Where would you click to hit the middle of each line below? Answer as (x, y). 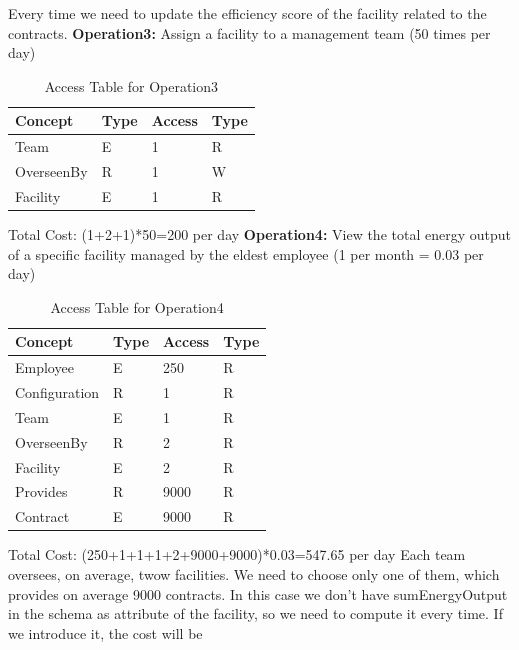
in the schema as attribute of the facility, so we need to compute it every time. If (255, 613)
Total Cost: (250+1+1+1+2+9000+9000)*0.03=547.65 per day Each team (237, 554)
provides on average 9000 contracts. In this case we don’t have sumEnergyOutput (258, 593)
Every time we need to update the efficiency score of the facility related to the (247, 13)
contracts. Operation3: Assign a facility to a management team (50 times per (249, 32)
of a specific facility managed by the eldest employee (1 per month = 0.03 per (246, 253)
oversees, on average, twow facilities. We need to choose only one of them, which (254, 573)
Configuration (57, 392)
